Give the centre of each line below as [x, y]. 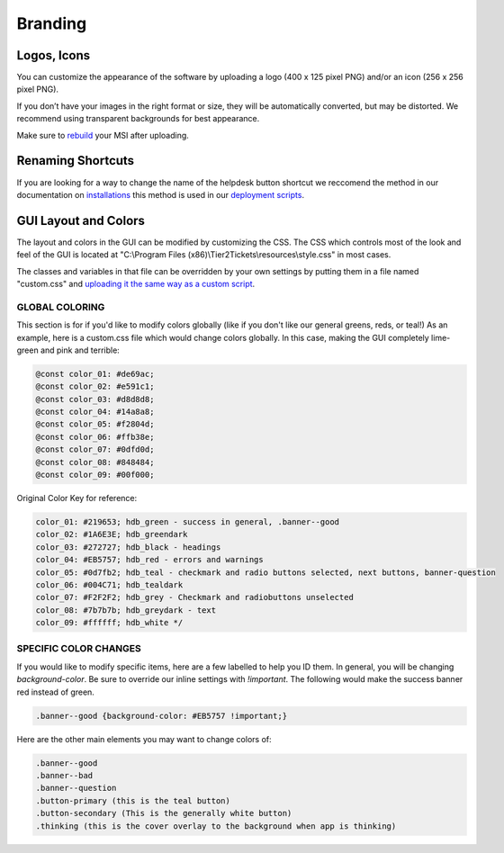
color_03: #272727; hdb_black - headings [128, 547]
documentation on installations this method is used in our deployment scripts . [161, 194]
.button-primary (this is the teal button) [133, 800]
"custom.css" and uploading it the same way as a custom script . [136, 284]
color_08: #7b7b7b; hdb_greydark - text [126, 610]
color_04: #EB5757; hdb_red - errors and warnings [150, 560]
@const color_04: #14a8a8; [95, 412]
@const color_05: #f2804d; [95, 424]
